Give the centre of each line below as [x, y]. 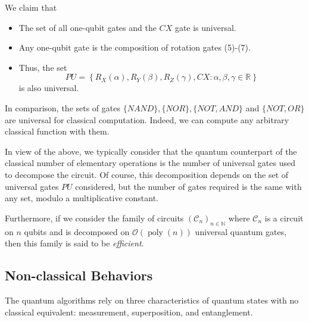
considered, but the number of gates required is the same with [188, 186]
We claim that [31, 7]
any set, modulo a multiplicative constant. [82, 198]
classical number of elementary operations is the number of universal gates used [150, 163]
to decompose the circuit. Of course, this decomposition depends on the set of [147, 174]
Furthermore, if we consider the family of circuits [94, 218]
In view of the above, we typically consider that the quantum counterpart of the [151, 151]
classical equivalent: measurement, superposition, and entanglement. [129, 312]
